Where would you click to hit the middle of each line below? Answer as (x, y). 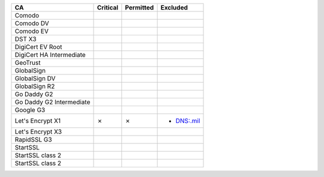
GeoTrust (28, 63)
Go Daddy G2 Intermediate (52, 102)
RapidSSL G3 (33, 139)
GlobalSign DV (35, 78)
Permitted (139, 7)
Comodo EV (32, 31)
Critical (108, 7)
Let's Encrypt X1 (38, 121)
